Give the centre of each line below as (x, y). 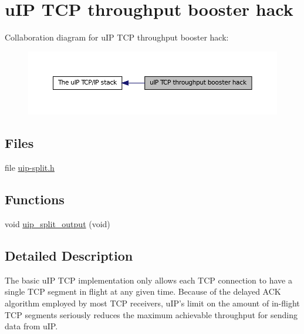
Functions (35, 199)
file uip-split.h (30, 168)
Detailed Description (69, 256)
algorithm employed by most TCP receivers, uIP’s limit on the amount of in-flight (152, 303)
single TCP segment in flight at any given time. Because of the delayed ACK (143, 291)
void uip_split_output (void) (58, 224)
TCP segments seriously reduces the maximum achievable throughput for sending (151, 314)
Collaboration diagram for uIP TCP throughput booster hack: (117, 37)
